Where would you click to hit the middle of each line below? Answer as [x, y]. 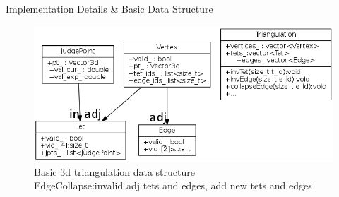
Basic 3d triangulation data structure [114, 171]
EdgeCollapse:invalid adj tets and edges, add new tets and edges [173, 185]
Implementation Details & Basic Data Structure [109, 8]
